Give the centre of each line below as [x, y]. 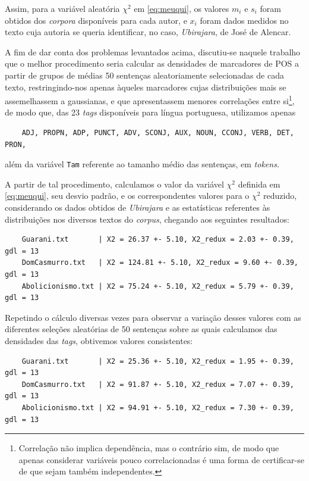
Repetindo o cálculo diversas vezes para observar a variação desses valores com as [153, 317]
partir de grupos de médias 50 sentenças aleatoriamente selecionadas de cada [144, 75]
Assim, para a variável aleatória [62, 8]
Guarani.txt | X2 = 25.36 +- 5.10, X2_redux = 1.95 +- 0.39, [158, 361]
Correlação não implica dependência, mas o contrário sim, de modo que [149, 448]
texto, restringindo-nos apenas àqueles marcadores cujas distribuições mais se [146, 87]
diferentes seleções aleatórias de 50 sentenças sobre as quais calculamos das [141, 329]
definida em [259, 184]
